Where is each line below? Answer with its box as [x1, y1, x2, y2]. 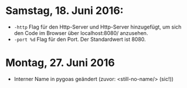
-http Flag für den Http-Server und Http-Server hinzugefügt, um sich [13, 23, 182, 30]
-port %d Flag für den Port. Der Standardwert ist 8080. [13, 36, 146, 43]
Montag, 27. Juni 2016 [5, 57, 115, 69]
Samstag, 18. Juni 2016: [5, 4, 124, 17]
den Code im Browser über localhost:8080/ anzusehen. [13, 29, 148, 36]
